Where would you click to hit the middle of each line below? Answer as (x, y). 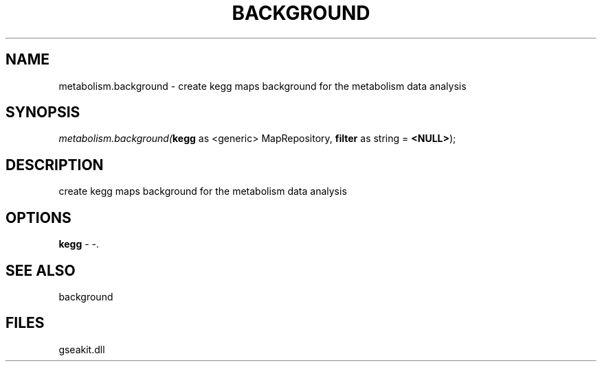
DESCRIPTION (55, 165)
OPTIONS (38, 217)
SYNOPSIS (43, 113)
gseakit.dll (82, 349)
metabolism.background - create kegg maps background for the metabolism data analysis (263, 86)
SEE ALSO (41, 270)
